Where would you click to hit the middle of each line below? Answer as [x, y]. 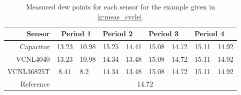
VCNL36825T [29, 71]
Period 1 [76, 34]
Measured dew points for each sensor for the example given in [120, 6]
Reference [35, 83]
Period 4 [209, 34]
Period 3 [164, 34]
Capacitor [35, 47]
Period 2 [118, 34]
